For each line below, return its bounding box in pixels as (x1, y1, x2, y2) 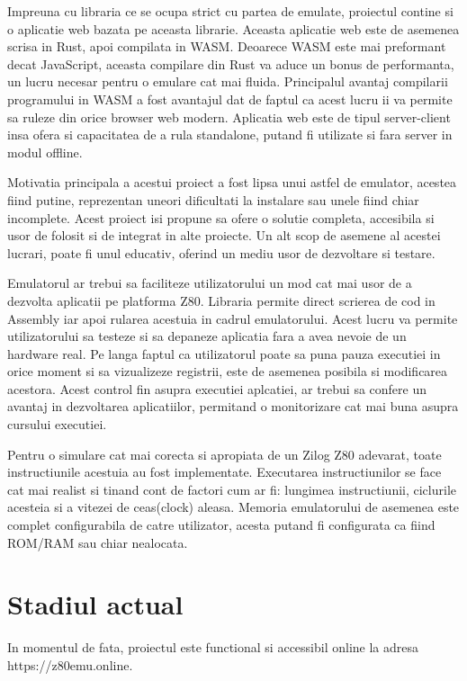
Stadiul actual (7, 586, 184, 623)
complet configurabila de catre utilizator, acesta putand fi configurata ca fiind (7, 515, 436, 534)
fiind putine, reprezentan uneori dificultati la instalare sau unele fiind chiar (7, 190, 419, 209)
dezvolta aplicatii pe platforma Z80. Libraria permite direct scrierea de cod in (7, 291, 436, 309)
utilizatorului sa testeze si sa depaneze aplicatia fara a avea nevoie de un (7, 327, 407, 345)
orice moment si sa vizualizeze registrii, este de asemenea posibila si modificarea (7, 362, 448, 381)
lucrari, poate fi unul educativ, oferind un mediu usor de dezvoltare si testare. (7, 243, 436, 262)
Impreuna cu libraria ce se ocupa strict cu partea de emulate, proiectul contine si (7, 2, 454, 20)
